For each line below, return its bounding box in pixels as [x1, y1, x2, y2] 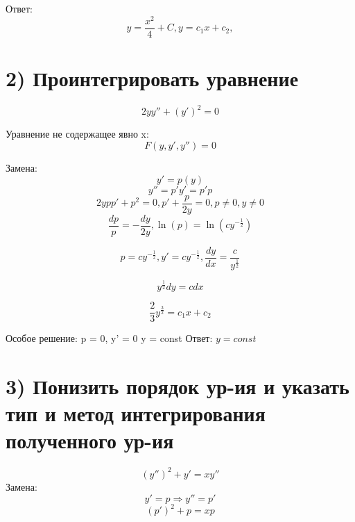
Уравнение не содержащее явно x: [6, 127, 149, 141]
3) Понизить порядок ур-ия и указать [6, 372, 349, 400]
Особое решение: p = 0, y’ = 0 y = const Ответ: [6, 331, 213, 345]
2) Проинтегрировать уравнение [6, 63, 299, 92]
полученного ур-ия [6, 426, 174, 455]
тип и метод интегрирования [6, 399, 266, 427]
